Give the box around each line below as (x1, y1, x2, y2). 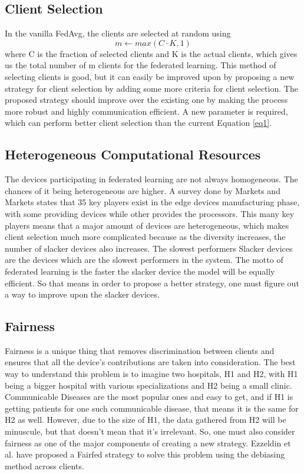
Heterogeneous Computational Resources (5, 145, 261, 163)
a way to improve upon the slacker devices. (5, 288, 160, 301)
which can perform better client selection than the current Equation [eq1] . (5, 116, 272, 129)
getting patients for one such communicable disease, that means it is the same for (5, 402, 299, 414)
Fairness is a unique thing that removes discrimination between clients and (5, 344, 275, 356)
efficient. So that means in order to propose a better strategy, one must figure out (5, 276, 299, 289)
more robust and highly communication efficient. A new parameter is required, (5, 105, 288, 117)
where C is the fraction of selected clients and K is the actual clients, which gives (5, 47, 298, 59)
